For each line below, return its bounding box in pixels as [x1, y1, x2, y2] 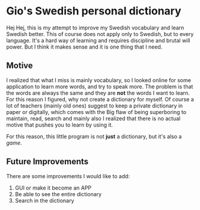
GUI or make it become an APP [14, 184, 92, 191]
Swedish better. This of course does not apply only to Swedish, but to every [6, 30, 194, 37]
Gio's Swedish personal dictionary [6, 4, 181, 18]
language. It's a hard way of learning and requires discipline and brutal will [6, 37, 190, 44]
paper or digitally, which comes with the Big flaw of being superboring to [6, 108, 187, 115]
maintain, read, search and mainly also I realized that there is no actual [6, 115, 181, 122]
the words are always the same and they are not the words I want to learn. [6, 89, 190, 97]
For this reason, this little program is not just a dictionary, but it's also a [6, 133, 182, 140]
